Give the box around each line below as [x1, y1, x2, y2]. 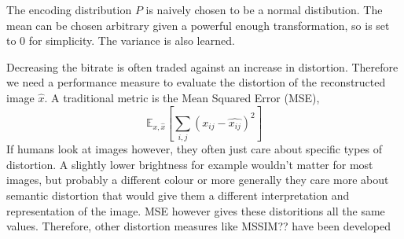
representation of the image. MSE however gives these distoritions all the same [6, 202, 385, 219]
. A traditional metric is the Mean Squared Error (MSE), [44, 89, 320, 105]
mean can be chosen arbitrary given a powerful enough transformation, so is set [6, 17, 390, 33]
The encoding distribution [6, 2, 132, 17]
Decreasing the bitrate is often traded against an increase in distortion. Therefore [6, 58, 398, 75]
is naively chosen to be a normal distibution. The [145, 2, 383, 17]
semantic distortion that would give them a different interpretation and [6, 187, 350, 203]
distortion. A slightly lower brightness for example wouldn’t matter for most [6, 156, 373, 172]
